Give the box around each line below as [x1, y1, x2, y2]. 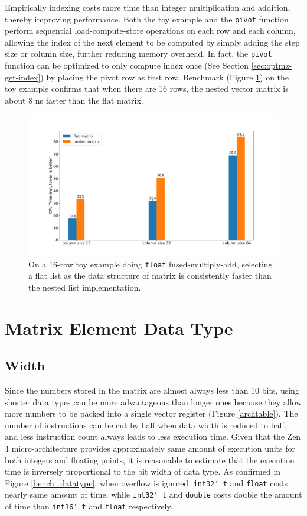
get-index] [5, 70, 41, 83]
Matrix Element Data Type [5, 315, 233, 340]
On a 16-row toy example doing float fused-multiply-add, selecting [28, 257, 273, 270]
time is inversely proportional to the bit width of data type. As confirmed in [5, 465, 281, 478]
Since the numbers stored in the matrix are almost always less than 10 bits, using [5, 383, 299, 396]
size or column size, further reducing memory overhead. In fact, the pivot [5, 47, 272, 60]
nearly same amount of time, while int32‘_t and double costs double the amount [5, 488, 302, 501]
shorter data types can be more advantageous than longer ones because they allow [5, 395, 302, 408]
